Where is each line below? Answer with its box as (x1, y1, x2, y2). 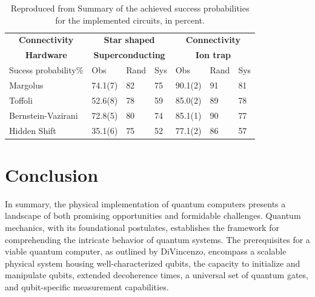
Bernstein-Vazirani (9, 108, 78, 121)
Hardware (25, 48, 67, 61)
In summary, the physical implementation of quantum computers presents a (5, 197, 286, 210)
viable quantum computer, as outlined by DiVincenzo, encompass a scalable (5, 245, 287, 258)
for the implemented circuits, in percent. (55, 13, 205, 26)
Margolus (9, 78, 44, 91)
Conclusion (5, 162, 99, 187)
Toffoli (9, 93, 33, 106)
